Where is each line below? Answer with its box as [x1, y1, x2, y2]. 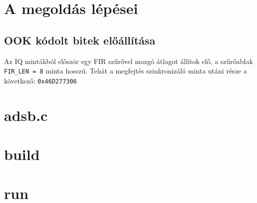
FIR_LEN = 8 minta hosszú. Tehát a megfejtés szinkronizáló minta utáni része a [4, 65, 247, 76]
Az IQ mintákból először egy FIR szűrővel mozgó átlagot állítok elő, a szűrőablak [4, 55, 253, 66]
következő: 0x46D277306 [4, 75, 77, 85]
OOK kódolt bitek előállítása [4, 32, 156, 47]
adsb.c [4, 104, 48, 125]
